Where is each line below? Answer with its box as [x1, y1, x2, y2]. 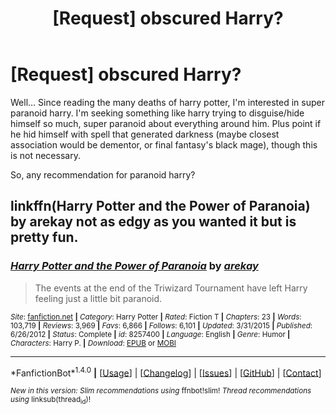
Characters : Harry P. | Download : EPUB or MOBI [10, 338, 177, 348]
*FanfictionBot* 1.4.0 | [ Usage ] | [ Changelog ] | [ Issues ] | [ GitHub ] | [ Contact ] [10, 365, 322, 379]
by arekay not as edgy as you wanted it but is [10, 213, 297, 231]
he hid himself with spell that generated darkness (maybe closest [10, 128, 280, 140]
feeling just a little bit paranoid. [34, 292, 163, 304]
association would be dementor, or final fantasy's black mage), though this [10, 138, 318, 151]
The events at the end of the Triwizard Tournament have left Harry [34, 282, 308, 294]
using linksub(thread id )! [10, 395, 91, 406]
